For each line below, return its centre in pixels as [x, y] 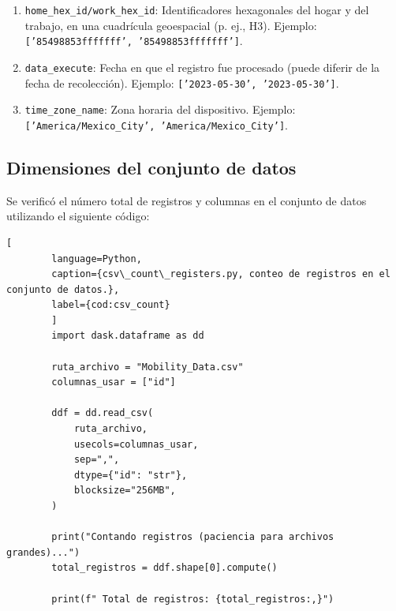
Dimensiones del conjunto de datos [151, 167]
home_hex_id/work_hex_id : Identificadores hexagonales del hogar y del [197, 9]
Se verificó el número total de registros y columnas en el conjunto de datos [187, 200]
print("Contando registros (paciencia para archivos [193, 537]
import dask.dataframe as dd [128, 336]
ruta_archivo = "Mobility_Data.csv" [148, 367]
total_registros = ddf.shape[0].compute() [164, 568]
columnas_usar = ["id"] [114, 382]
